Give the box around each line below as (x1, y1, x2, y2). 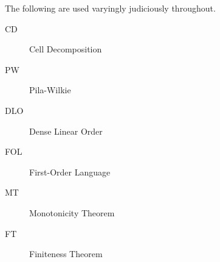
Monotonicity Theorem (29, 206, 115, 219)
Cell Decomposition (29, 43, 102, 55)
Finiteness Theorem (29, 247, 103, 260)
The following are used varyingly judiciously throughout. (5, 2, 216, 14)
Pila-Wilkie (29, 83, 71, 96)
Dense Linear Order (29, 124, 103, 137)
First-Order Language (29, 165, 111, 178)
